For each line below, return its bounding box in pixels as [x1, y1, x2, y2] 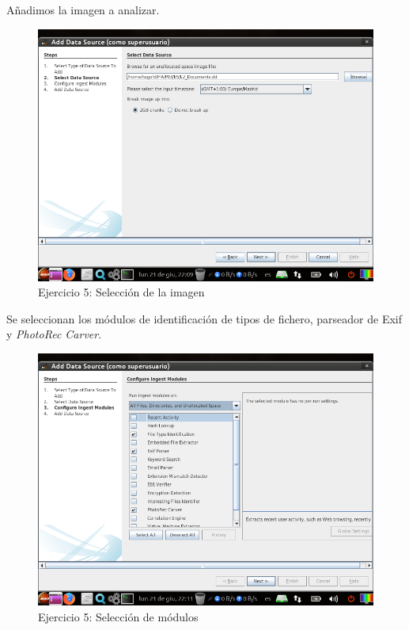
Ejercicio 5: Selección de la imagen [38, 284, 205, 300]
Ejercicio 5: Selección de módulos [38, 608, 199, 624]
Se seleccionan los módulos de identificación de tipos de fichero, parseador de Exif [6, 310, 403, 326]
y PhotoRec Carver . [6, 326, 102, 342]
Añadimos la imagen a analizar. [6, 2, 160, 17]
